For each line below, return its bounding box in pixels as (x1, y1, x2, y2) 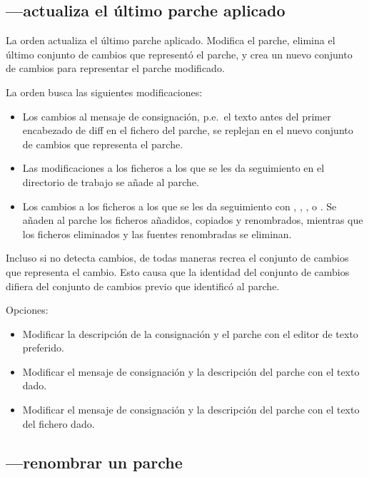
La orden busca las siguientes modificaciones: (6, 84, 203, 99)
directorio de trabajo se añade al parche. (22, 174, 199, 189)
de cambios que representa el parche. (22, 136, 183, 151)
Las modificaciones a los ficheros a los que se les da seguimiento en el (22, 160, 325, 175)
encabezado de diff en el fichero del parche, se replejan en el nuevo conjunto (22, 123, 353, 138)
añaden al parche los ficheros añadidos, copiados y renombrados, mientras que (22, 212, 363, 227)
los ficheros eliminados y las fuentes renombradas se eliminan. (22, 226, 292, 241)
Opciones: (6, 302, 49, 317)
